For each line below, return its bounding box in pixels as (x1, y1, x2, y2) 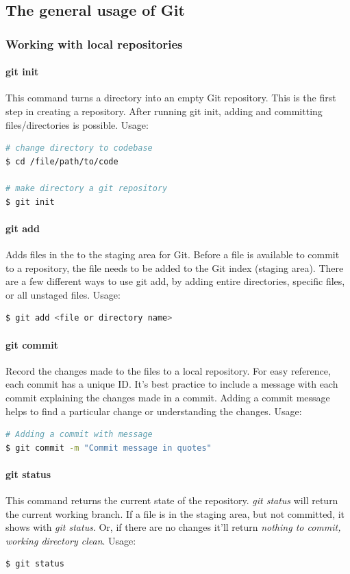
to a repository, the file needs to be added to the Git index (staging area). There (5, 260, 344, 275)
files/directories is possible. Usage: (5, 117, 149, 132)
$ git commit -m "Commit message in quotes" (5, 442, 212, 453)
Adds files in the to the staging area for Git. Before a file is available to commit (5, 247, 340, 261)
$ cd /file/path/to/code (5, 156, 118, 166)
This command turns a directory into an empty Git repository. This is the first (5, 90, 336, 105)
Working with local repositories (5, 35, 183, 52)
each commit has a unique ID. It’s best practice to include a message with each (5, 377, 338, 391)
